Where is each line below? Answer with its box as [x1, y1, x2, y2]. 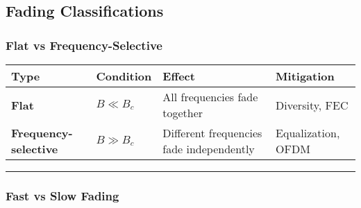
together [162, 105, 203, 121]
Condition [96, 68, 152, 84]
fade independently [162, 141, 255, 157]
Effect [162, 68, 195, 84]
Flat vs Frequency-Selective [6, 36, 162, 53]
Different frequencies [162, 125, 262, 141]
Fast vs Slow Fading [6, 187, 119, 204]
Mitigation [276, 68, 335, 84]
